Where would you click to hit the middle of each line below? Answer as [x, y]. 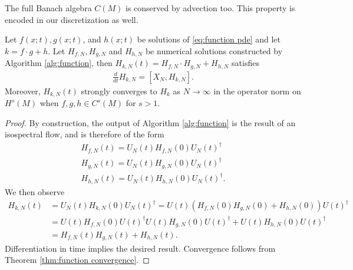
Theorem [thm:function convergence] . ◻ [77, 260]
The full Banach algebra [48, 8]
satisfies [245, 63]
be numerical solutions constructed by [214, 50]
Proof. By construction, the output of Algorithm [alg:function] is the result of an [150, 122]
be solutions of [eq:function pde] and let [209, 39]
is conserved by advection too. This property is [210, 8]
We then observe [35, 191]
